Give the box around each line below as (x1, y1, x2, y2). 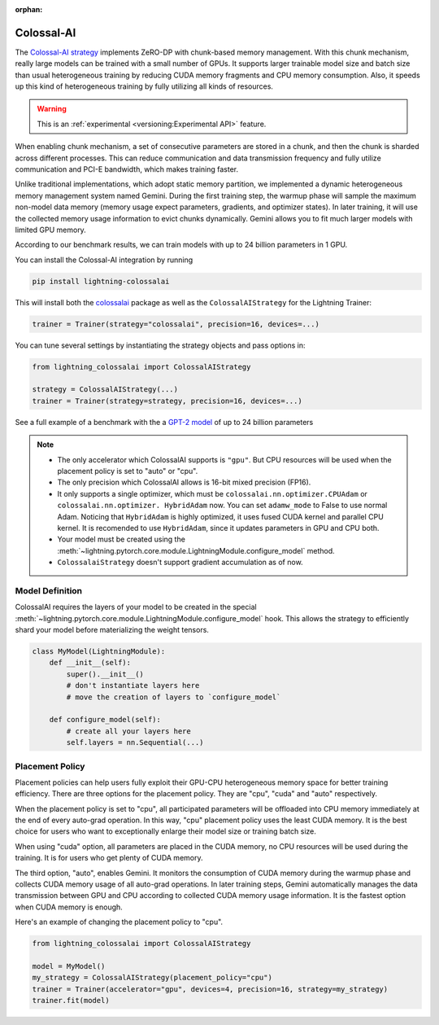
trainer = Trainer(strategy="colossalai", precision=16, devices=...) (32, 319, 320, 329)
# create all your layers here (66, 726, 191, 736)
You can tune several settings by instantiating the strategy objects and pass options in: (15, 340, 306, 350)
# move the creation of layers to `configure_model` (66, 692, 281, 702)
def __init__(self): (49, 658, 132, 668)
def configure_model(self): (49, 715, 162, 725)
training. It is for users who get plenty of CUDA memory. (15, 853, 203, 863)
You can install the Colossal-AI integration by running (15, 255, 193, 265)
